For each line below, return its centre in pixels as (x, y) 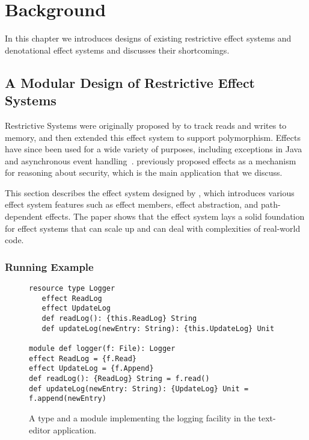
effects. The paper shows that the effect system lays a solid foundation (175, 216)
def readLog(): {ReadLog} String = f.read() (119, 378)
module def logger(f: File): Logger (102, 349)
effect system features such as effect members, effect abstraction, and (132, 204)
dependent (24, 216)
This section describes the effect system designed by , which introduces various (150, 192)
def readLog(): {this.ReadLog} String (119, 319)
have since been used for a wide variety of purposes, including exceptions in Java (154, 149)
